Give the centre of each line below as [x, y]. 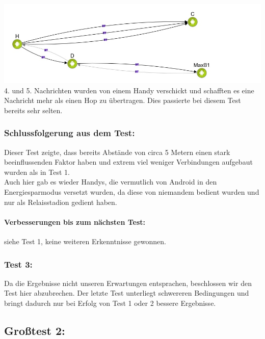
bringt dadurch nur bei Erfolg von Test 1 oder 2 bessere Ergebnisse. [110, 303]
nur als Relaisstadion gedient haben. [61, 202]
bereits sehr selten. [33, 110]
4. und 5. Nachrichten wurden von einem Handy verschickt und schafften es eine [129, 90]
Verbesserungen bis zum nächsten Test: [75, 221]
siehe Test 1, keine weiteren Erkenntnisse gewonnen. [85, 241]
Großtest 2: [35, 330]
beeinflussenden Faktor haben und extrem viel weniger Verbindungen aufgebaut [128, 162]
